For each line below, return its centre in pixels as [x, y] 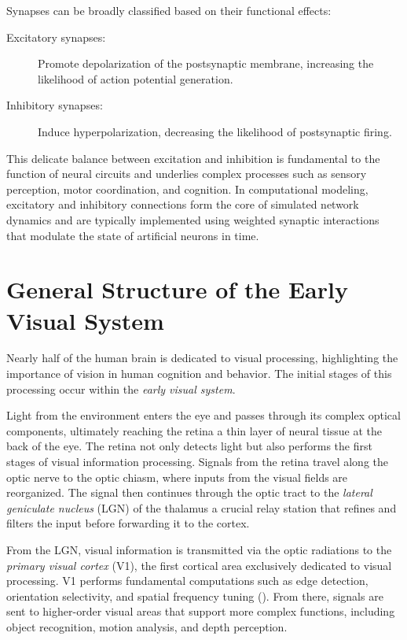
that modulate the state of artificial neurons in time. [133, 235]
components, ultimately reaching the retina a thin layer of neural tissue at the [194, 430]
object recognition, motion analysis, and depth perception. [147, 626]
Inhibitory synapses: [55, 105]
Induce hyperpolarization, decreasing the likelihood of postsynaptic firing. [215, 131]
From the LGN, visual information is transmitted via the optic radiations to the [199, 549]
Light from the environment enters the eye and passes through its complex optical [203, 415]
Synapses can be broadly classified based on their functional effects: [169, 10]
